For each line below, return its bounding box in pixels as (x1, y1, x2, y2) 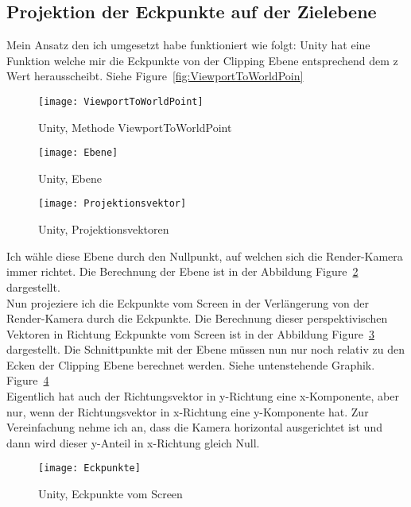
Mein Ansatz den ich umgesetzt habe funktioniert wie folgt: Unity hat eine (6, 37, 370, 53)
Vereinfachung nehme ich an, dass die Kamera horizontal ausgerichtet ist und (6, 419, 382, 435)
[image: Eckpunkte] (38, 462, 141, 474)
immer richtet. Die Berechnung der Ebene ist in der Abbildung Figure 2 (6, 263, 359, 280)
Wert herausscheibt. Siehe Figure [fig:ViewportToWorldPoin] (6, 68, 304, 84)
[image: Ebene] (38, 147, 118, 159)
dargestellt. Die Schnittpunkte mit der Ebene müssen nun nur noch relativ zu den (6, 341, 405, 358)
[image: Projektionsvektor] (38, 198, 187, 210)
